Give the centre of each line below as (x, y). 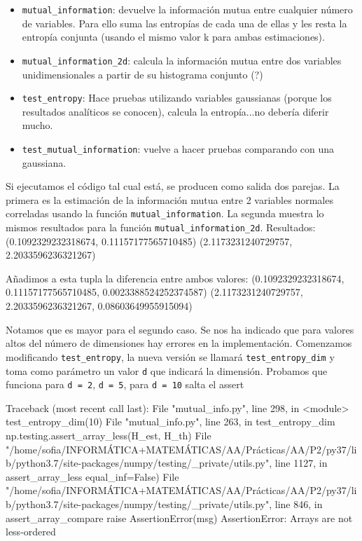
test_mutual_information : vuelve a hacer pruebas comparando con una (178, 148)
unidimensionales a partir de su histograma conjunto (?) (142, 74)
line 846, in (299, 504)
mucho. (37, 125)
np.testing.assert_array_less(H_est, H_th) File (109, 435)
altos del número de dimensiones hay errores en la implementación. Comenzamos (179, 343)
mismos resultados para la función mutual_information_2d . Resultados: (161, 227)
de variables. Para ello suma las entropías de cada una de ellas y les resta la (185, 23)
